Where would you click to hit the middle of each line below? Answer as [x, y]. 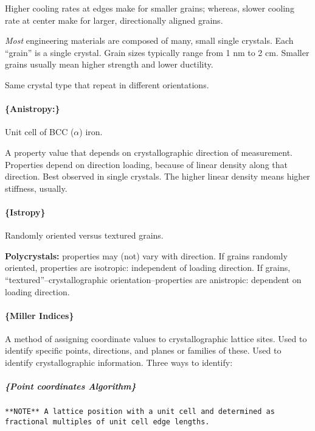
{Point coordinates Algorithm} [71, 386]
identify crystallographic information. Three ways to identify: [119, 363]
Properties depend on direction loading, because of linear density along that [146, 164]
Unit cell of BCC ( [40, 132]
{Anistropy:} [33, 109]
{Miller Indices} [40, 315]
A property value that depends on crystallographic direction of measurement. [149, 152]
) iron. [91, 132]
